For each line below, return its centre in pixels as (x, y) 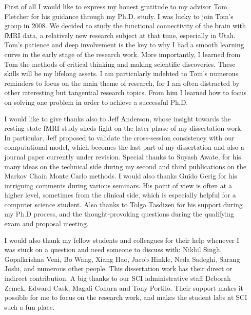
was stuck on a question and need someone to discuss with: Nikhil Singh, (113, 249)
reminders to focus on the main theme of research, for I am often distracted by (122, 83)
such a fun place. (29, 306)
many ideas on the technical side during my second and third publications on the (125, 166)
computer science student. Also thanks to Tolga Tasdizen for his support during (124, 204)
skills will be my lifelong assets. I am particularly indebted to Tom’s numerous (122, 73)
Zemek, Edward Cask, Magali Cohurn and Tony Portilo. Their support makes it (124, 287)
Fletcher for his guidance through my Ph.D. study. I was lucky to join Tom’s (119, 16)
